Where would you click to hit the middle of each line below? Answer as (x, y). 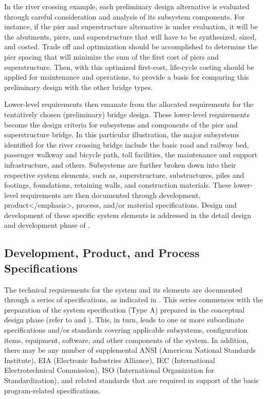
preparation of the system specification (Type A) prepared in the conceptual (125, 309)
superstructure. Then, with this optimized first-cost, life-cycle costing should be (129, 67)
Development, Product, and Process (102, 253)
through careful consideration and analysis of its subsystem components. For (125, 16)
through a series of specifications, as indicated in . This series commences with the (133, 300)
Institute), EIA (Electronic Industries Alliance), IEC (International (110, 360)
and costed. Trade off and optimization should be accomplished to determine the (131, 47)
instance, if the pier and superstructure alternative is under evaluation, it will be (131, 26)
